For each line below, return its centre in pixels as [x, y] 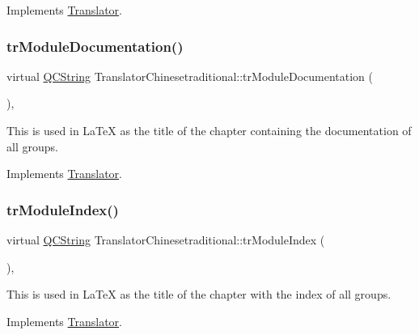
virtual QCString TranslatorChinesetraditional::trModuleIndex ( [166, 240]
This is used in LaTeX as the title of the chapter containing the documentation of [209, 130]
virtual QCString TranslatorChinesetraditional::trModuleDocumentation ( [190, 76]
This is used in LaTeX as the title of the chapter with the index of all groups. [199, 294]
